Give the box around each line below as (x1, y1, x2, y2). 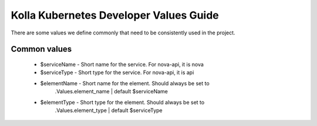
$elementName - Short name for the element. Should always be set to (40, 79, 210, 87)
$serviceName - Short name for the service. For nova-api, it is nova (40, 61, 204, 68)
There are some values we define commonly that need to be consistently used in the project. (11, 29, 235, 36)
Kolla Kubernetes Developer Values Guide (11, 9, 220, 22)
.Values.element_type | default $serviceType (55, 107, 163, 114)
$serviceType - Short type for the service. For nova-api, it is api (40, 69, 194, 76)
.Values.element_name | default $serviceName (55, 88, 168, 95)
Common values (11, 44, 72, 54)
